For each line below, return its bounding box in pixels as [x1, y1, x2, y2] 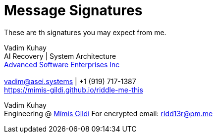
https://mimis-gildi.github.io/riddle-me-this [4, 85, 144, 94]
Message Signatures [4, 2, 143, 19]
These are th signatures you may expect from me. [4, 28, 166, 37]
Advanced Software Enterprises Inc [4, 60, 120, 69]
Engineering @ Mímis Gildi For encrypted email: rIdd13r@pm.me [4, 109, 213, 118]
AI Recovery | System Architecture [4, 51, 116, 60]
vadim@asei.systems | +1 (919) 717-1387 [4, 77, 136, 86]
